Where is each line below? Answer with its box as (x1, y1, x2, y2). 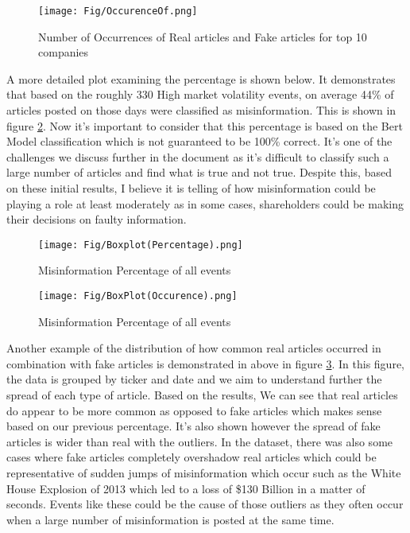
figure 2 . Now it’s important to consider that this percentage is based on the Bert (6, 117, 403, 134)
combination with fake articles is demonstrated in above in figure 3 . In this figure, (6, 355, 404, 372)
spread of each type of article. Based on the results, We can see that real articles (6, 387, 398, 403)
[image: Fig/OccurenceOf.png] (38, 6, 198, 17)
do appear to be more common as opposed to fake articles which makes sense (6, 402, 382, 418)
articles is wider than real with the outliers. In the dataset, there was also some (6, 433, 393, 449)
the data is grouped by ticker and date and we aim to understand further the (6, 371, 382, 387)
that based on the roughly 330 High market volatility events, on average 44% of (6, 86, 394, 103)
